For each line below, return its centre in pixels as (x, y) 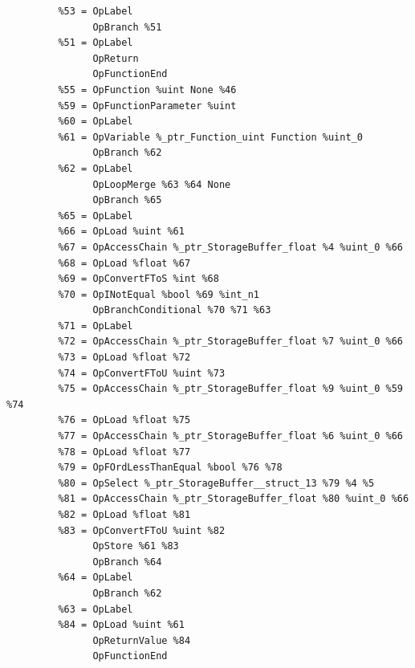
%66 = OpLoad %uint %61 (121, 232)
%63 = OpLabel (96, 609)
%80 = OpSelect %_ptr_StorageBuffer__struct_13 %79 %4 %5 (216, 483)
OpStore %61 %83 (136, 546)
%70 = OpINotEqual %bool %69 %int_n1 (159, 294)
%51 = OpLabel (96, 43)
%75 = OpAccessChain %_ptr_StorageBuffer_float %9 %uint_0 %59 (230, 389)
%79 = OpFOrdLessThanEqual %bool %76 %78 (170, 468)
